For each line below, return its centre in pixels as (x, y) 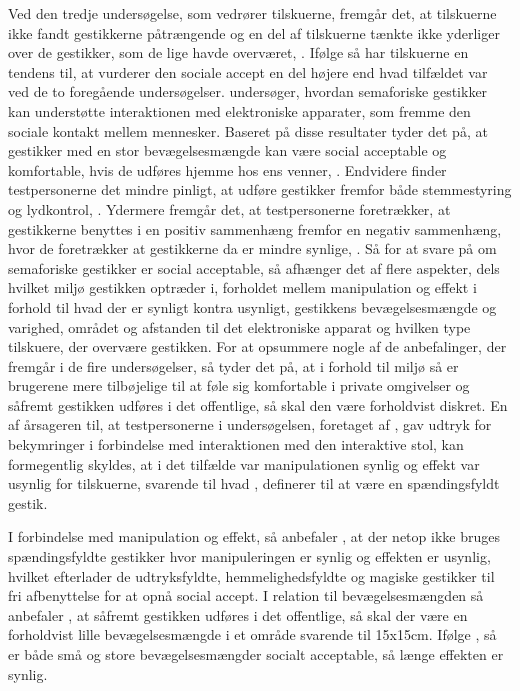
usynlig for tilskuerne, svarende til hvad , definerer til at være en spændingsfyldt (254, 483)
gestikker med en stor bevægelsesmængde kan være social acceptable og (227, 150)
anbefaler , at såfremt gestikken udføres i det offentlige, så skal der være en (238, 614)
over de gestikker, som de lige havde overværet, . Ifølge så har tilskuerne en (238, 52)
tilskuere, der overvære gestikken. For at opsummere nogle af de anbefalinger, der (257, 346)
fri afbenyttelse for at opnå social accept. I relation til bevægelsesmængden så (246, 595)
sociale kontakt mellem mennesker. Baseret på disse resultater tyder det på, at (248, 130)
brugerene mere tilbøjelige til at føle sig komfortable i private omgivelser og (239, 385)
